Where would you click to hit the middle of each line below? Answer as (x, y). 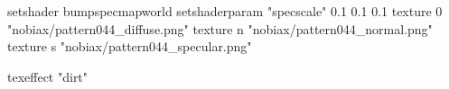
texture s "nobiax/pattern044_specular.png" (130, 46)
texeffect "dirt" (48, 76)
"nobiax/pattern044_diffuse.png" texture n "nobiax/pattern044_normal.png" (220, 28)
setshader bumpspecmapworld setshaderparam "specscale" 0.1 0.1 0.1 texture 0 (225, 11)
